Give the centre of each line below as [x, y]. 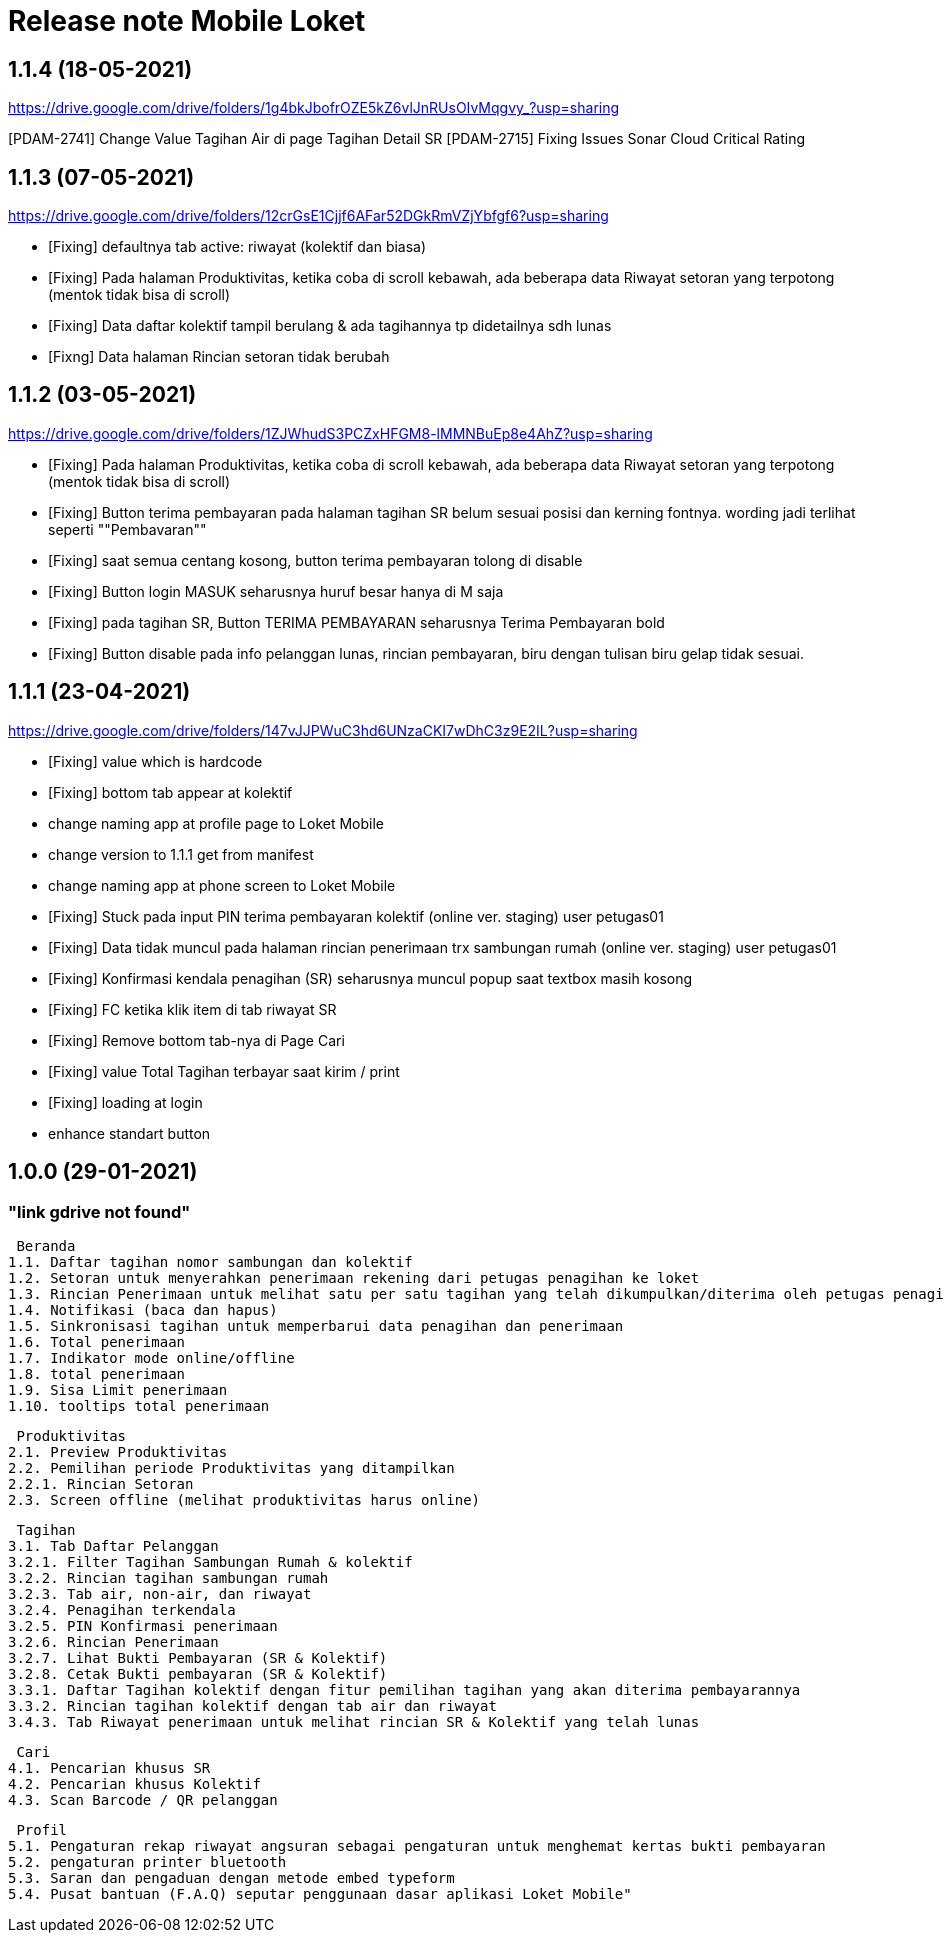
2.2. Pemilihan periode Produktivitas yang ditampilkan [231, 1467]
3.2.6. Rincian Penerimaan [113, 1641]
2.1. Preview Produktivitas [118, 1451]
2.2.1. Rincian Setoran [101, 1483]
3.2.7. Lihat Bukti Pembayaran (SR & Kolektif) [198, 1657]
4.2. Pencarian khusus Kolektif [134, 1783]
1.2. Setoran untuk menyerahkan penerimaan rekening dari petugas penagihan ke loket [354, 1277]
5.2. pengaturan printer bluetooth [147, 1861]
